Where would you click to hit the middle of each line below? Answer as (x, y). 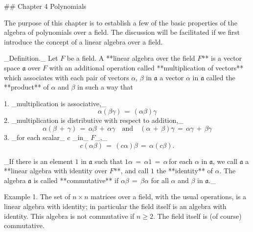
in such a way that (105, 87)
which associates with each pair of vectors (67, 77)
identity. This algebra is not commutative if (69, 216)
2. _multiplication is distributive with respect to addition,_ (94, 120)
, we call (225, 161)
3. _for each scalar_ (34, 137)
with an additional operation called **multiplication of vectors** (146, 67)
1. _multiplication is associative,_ (55, 103)
